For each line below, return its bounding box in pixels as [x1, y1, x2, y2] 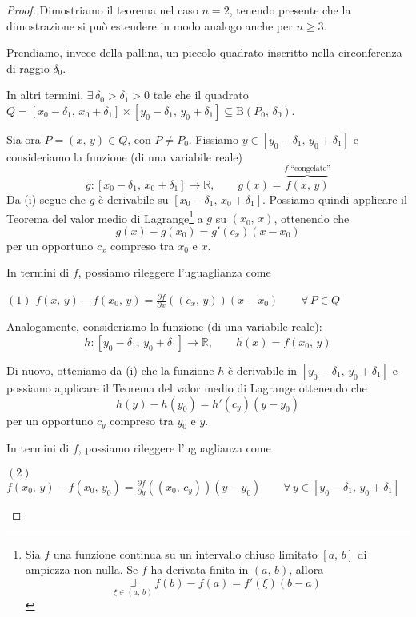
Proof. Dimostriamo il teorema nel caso [6, 2, 198, 18]
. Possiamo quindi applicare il [262, 191, 407, 207]
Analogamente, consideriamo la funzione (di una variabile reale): [6, 318, 322, 335]
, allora [289, 561, 324, 578]
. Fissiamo [188, 130, 238, 147]
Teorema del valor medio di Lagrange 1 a [6, 207, 203, 226]
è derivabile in [227, 361, 297, 378]
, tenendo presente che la [229, 2, 351, 18]
